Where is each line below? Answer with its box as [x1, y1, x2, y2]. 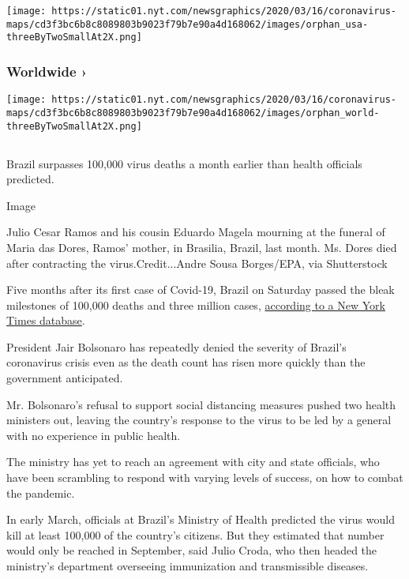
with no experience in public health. [6, 427, 181, 443]
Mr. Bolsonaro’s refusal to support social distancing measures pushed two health [6, 396, 396, 412]
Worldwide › [6, 61, 88, 81]
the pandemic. [6, 484, 75, 501]
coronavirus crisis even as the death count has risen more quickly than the [6, 354, 366, 370]
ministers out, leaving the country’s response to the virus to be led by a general [6, 412, 392, 428]
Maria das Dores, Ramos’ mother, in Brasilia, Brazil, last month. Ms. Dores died [6, 239, 397, 255]
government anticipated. [6, 370, 123, 386]
